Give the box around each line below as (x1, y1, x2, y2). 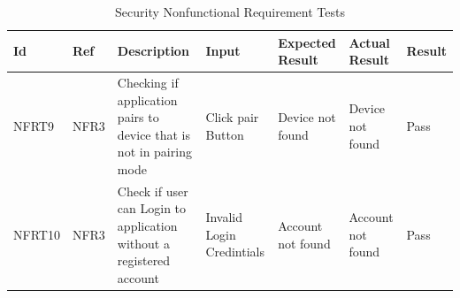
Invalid (205, 208, 242, 226)
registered (117, 251, 171, 270)
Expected (278, 33, 336, 51)
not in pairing (117, 142, 192, 161)
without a (117, 233, 170, 252)
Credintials (205, 242, 265, 261)
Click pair (205, 108, 259, 126)
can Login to (117, 199, 187, 218)
